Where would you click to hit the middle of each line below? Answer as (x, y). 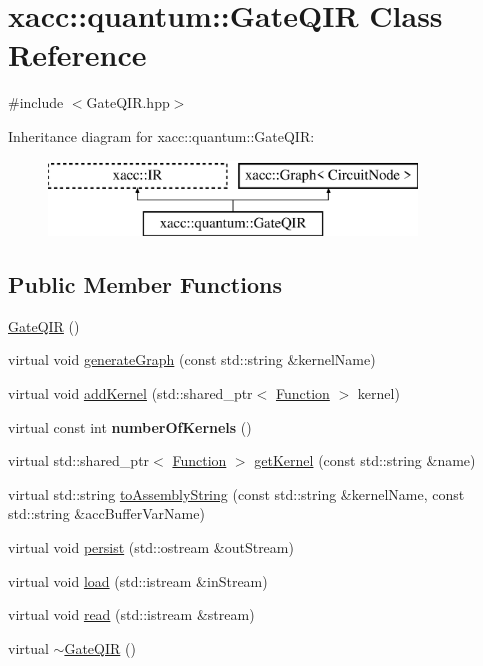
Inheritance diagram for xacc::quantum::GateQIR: (161, 135)
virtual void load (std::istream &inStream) (138, 580)
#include (36, 102)
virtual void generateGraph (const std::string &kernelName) (192, 359)
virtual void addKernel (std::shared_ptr (130, 393)
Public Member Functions (145, 284)
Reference (77, 54)
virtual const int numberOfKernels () (130, 426)
